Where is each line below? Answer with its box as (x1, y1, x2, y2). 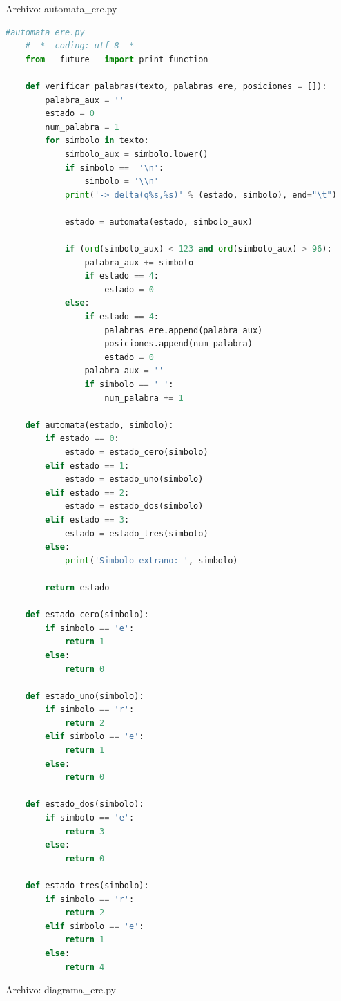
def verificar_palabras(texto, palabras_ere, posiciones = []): (25, 81, 327, 91)
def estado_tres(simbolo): (25, 881, 149, 890)
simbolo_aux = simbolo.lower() (64, 149, 208, 159)
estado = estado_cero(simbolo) (64, 447, 208, 457)
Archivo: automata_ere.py (6, 1, 117, 15)
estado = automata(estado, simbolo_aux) (64, 216, 253, 227)
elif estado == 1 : (45, 460, 130, 471)
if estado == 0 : (45, 433, 119, 444)
